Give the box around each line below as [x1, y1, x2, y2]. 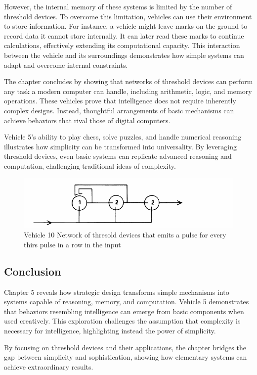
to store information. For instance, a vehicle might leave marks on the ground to [4, 21, 248, 31]
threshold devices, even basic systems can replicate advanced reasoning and [4, 151, 232, 161]
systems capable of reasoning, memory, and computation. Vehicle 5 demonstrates [4, 296, 249, 307]
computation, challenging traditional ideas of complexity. [4, 160, 176, 171]
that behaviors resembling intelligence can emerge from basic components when [4, 306, 244, 316]
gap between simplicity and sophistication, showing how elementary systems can [4, 352, 247, 362]
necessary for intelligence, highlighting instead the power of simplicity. [4, 326, 216, 336]
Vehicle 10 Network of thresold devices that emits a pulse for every [24, 230, 226, 240]
